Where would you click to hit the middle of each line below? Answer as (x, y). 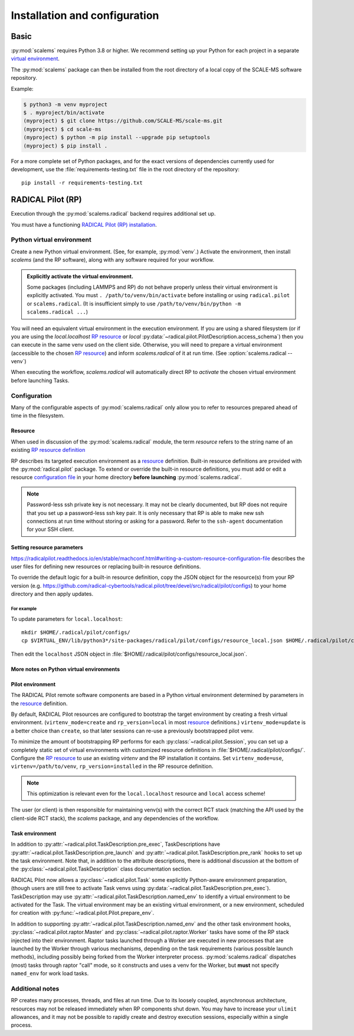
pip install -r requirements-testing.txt (82, 183)
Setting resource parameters (47, 548)
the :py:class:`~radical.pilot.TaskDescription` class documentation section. (101, 869)
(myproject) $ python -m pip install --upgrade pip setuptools (117, 138)
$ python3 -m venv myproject (65, 104)
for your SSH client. (50, 529)
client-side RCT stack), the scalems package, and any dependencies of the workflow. (115, 818)
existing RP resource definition (48, 450)
